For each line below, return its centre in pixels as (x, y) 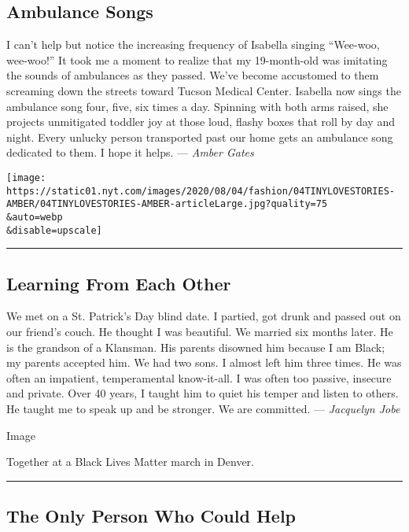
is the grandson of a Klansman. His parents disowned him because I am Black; (196, 347)
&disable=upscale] (54, 230)
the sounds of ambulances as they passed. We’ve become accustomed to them (193, 75)
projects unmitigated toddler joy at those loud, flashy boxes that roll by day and (201, 122)
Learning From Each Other (119, 283)
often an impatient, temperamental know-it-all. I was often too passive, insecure (199, 377)
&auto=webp (35, 217)
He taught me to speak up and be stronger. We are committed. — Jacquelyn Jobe (203, 408)
